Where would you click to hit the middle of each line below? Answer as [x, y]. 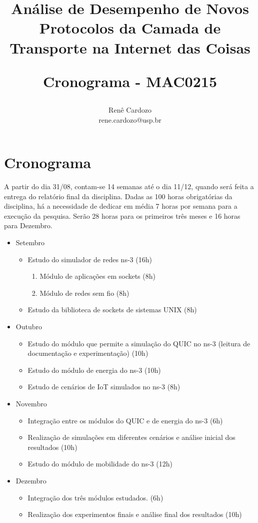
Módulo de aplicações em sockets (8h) [97, 276]
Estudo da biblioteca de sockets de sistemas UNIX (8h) [112, 310]
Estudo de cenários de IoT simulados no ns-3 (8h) [104, 387]
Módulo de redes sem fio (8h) [84, 293]
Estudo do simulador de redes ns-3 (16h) [90, 259]
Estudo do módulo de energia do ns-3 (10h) [94, 370]
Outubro [29, 326]
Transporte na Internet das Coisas [130, 47]
